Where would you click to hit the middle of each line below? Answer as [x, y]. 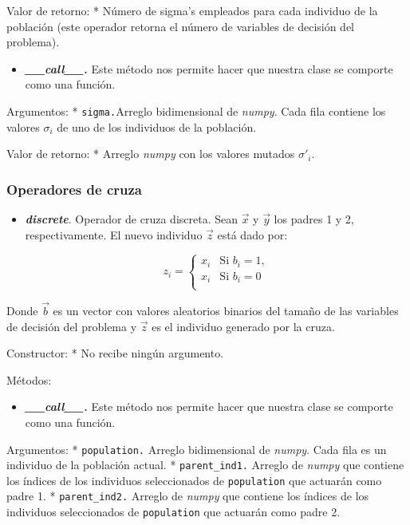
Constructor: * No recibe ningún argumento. [115, 353]
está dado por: [252, 234]
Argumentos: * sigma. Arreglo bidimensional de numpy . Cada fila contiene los [196, 111]
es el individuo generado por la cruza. [243, 326]
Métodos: [29, 379]
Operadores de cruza [74, 189]
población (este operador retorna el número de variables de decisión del [181, 26]
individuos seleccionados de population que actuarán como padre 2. [173, 512]
